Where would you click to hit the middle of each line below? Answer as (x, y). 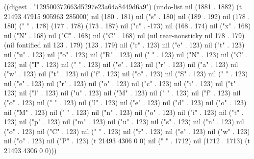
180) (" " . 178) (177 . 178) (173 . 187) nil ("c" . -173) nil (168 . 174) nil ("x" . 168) (127, 26)
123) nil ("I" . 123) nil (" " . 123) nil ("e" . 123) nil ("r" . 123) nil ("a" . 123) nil (121, 64)
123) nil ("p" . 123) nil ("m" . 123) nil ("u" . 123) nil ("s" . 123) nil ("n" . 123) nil (124, 122)
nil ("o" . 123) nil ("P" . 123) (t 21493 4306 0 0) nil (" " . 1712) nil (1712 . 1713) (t (127, 141)
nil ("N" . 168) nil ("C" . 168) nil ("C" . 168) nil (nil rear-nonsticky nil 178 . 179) (124, 35)
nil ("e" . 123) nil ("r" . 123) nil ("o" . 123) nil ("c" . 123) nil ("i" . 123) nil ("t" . (122, 83)
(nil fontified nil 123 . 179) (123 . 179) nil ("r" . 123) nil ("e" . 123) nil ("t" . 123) (124, 45)
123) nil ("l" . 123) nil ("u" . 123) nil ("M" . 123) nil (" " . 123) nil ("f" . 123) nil (122, 93)
